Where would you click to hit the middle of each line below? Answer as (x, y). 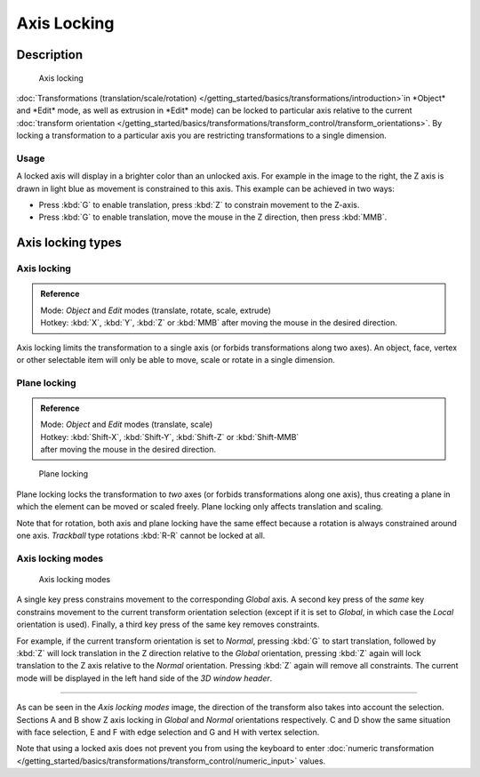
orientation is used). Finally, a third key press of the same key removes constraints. (168, 625)
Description (50, 55)
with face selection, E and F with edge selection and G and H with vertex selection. (168, 732)
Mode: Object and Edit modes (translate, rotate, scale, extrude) (156, 310)
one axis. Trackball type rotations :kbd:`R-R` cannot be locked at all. (141, 536)
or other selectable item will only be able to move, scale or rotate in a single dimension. (176, 359)
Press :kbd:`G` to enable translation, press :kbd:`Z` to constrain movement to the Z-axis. (199, 205)
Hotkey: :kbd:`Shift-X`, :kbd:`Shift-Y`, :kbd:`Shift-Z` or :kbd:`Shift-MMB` (170, 437)
